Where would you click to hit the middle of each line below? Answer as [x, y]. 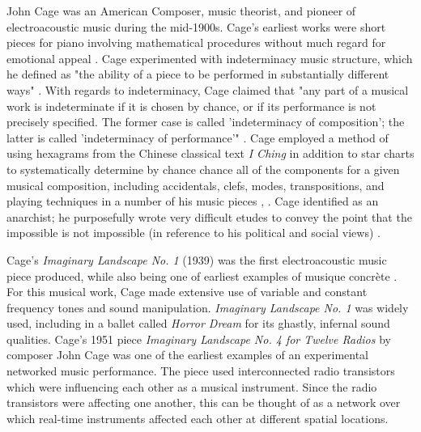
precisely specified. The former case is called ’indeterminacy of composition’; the [206, 122]
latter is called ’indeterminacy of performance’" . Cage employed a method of [198, 137]
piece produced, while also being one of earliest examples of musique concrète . [202, 275]
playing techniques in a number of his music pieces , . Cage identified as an [193, 201]
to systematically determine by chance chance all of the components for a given [203, 169]
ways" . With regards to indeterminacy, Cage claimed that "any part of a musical [208, 89]
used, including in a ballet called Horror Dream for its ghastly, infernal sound [198, 323]
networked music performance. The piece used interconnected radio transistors [201, 371]
